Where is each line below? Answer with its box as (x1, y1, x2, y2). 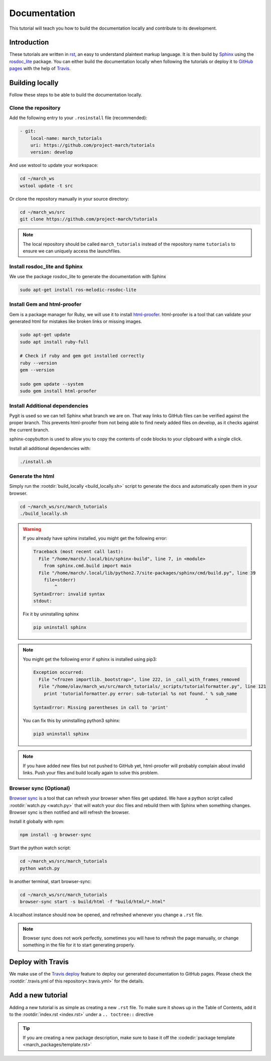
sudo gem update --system (20, 381, 84, 387)
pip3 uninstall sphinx (33, 731, 89, 737)
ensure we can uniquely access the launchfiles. (23, 248, 121, 254)
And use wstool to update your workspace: (9, 162, 98, 168)
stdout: (33, 598, 52, 604)
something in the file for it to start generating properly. (23, 942, 135, 948)
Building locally (9, 78, 59, 87)
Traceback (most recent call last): (33, 549, 124, 555)
